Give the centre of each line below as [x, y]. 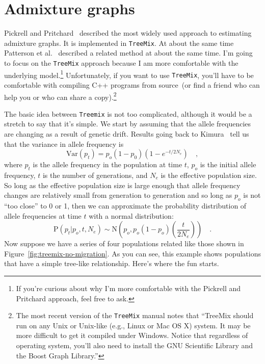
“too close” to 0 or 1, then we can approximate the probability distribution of [125, 205]
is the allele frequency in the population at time [108, 164]
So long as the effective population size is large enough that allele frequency [122, 185]
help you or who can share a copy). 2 [60, 96]
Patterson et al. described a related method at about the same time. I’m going [128, 53]
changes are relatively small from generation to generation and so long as [118, 195]
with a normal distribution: [131, 215]
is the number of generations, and [95, 175]
